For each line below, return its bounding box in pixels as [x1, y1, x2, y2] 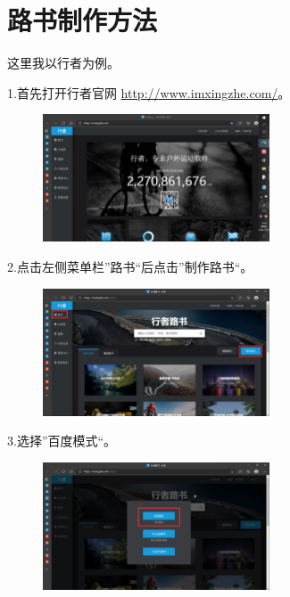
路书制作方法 [7, 2, 158, 38]
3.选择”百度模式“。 [7, 431, 117, 450]
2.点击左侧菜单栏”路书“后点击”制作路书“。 [7, 258, 253, 275]
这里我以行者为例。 [7, 53, 120, 72]
